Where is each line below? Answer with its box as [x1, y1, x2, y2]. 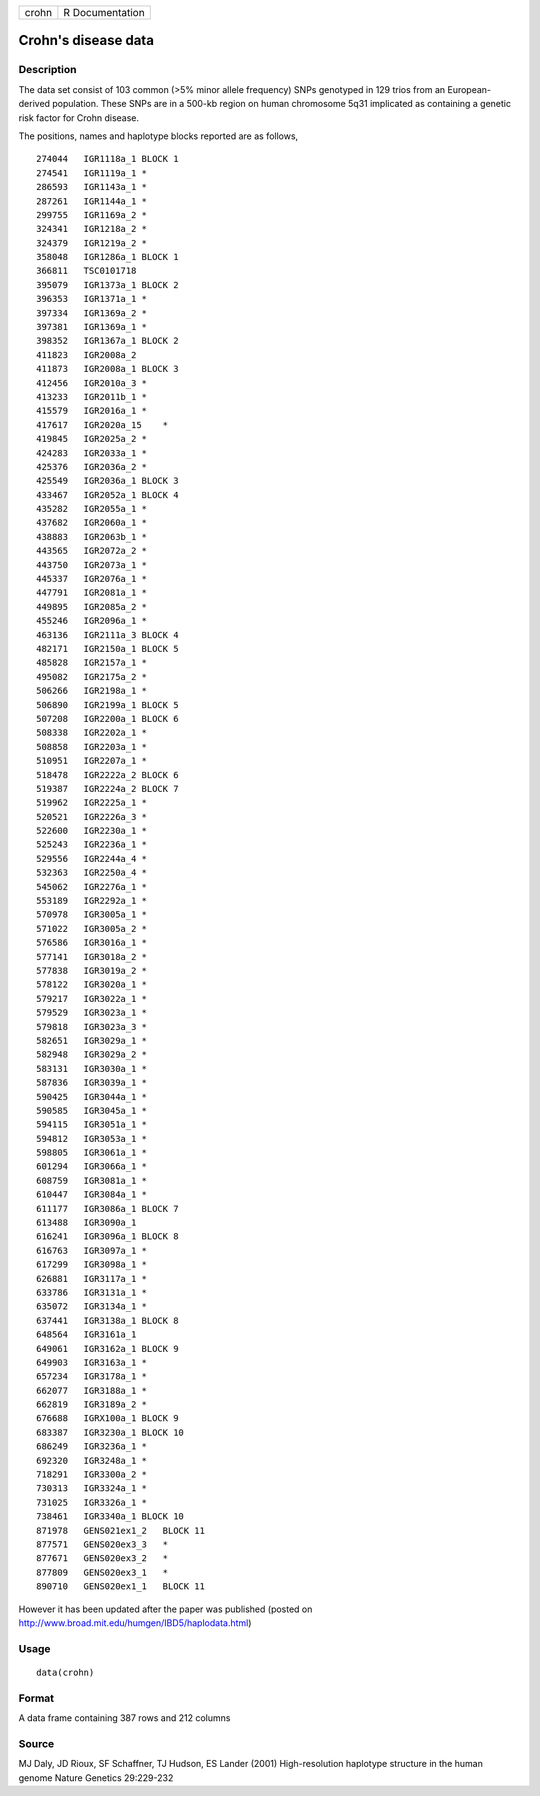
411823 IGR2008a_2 [36, 349, 137, 360]
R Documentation [63, 6, 145, 19]
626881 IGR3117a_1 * [36, 1273, 148, 1284]
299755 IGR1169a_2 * [36, 209, 148, 220]
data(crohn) [36, 1666, 95, 1678]
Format [18, 1691, 55, 1705]
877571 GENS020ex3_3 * [36, 1539, 169, 1550]
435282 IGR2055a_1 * [36, 503, 148, 515]
